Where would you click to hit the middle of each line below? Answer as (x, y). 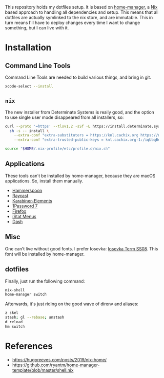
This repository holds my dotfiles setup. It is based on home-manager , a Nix (81, 7)
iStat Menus (24, 216)
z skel (12, 313)
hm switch (15, 326)
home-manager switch (26, 295)
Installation (28, 48)
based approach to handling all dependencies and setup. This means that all (82, 12)
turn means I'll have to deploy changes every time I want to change (72, 22)
